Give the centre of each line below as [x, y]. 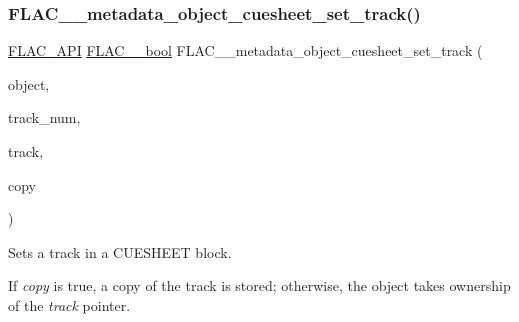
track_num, [44, 117]
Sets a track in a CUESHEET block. [120, 251]
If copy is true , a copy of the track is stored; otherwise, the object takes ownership [259, 285]
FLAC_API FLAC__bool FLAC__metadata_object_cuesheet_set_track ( [245, 50]
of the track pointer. [69, 304]
